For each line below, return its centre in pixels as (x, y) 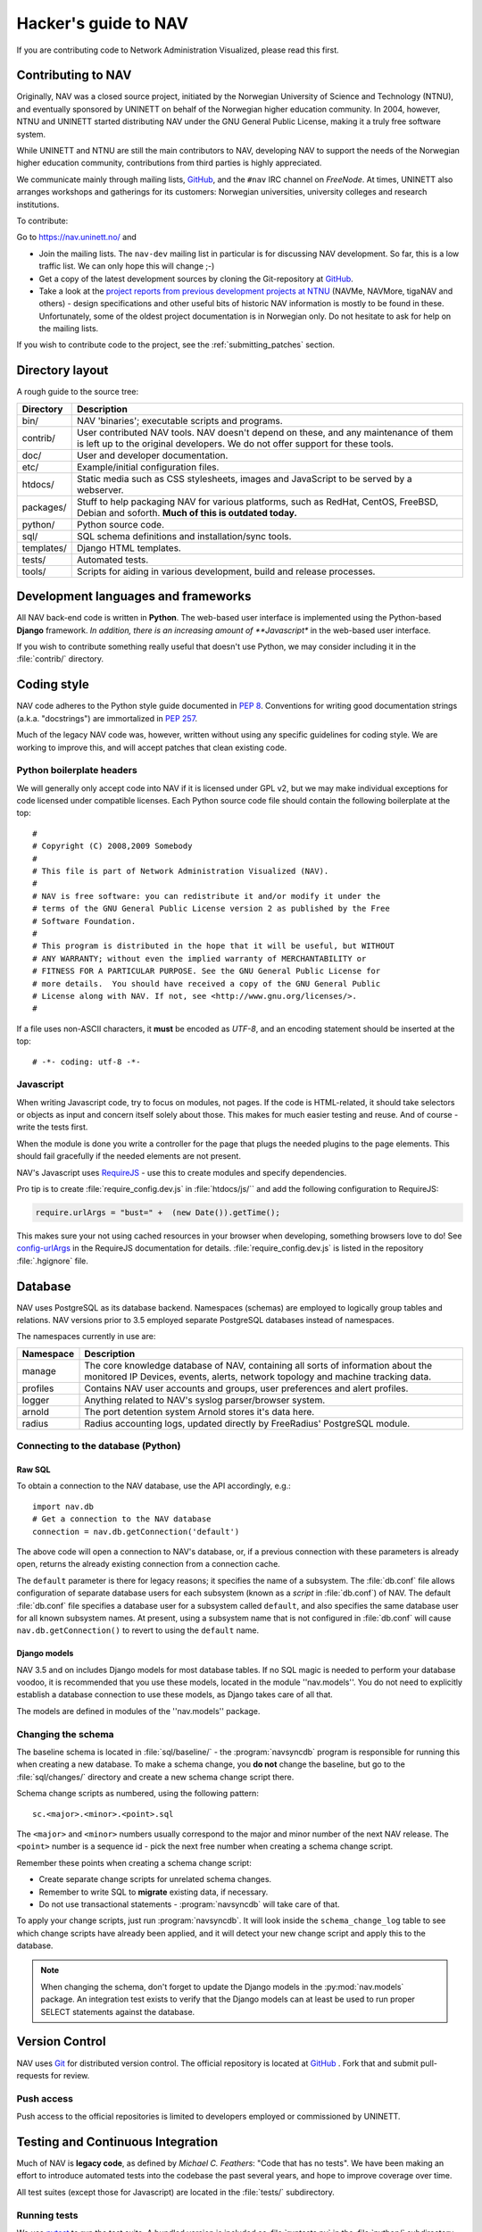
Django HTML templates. (129, 547)
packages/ (44, 507)
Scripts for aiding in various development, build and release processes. (226, 571)
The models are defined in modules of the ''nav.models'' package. (138, 1711)
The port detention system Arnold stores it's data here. (199, 1412)
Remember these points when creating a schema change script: (134, 1862)
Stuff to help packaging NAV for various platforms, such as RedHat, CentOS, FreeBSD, (258, 502)
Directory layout (62, 371)
